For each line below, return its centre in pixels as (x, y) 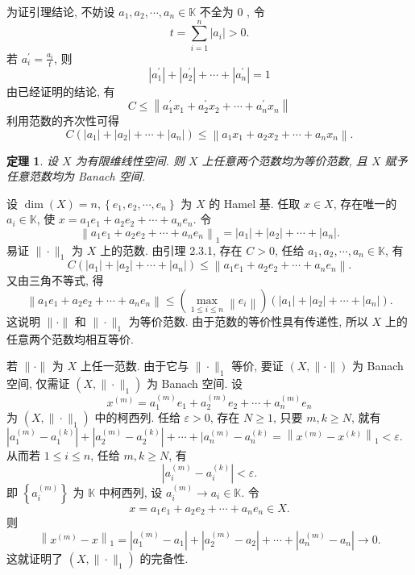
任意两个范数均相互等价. (70, 338)
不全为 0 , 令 (232, 11)
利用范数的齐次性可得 (63, 121)
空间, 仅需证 (38, 383)
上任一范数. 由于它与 (135, 366)
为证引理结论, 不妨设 (61, 11)
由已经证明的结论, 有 (61, 91)
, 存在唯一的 (365, 203)
